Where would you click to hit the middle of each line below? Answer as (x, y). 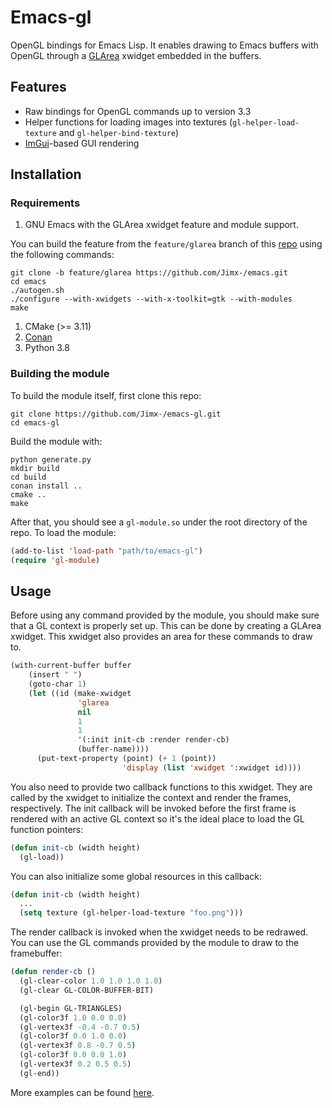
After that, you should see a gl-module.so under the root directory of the (159, 522)
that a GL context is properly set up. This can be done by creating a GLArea (166, 626)
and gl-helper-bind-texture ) (119, 132)
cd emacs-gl (35, 422)
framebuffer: (36, 953)
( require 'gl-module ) (55, 560)
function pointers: (47, 829)
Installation (46, 174)
